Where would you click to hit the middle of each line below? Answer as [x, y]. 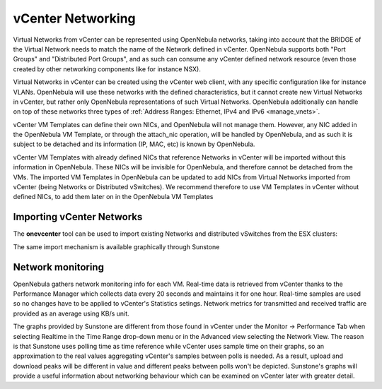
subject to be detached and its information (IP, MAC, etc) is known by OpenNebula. [134, 144]
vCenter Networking [74, 18]
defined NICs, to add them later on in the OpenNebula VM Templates [113, 197]
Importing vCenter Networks [78, 217]
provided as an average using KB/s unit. [71, 313]
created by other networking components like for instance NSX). [107, 69]
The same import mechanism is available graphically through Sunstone [116, 246]
